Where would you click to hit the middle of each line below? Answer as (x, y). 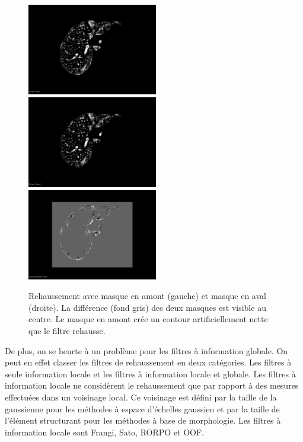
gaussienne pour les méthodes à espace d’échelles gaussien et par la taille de (142, 408)
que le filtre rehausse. (67, 331)
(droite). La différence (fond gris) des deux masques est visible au (147, 307)
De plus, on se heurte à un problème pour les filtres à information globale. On (146, 350)
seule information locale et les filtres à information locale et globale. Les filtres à (150, 373)
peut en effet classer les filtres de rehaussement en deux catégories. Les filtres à (148, 362)
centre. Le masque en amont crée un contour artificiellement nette (148, 319)
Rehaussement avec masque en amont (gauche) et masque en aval (147, 296)
